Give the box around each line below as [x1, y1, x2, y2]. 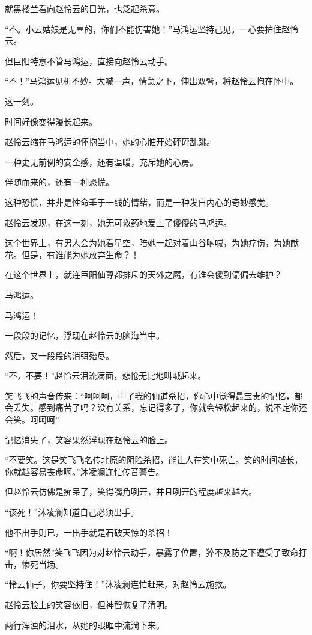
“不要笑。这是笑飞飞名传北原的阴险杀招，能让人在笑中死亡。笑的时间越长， [5, 453, 303, 466]
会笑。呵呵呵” [5, 413, 59, 426]
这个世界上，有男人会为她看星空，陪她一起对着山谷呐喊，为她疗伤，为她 [5, 236, 290, 249]
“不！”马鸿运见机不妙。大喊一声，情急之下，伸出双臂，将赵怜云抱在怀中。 [5, 75, 299, 87]
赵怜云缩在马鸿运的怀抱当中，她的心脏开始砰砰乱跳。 [5, 135, 215, 148]
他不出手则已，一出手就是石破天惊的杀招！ [5, 526, 173, 538]
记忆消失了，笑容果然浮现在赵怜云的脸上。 [5, 433, 173, 446]
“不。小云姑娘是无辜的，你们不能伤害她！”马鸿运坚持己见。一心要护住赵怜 [5, 22, 299, 35]
